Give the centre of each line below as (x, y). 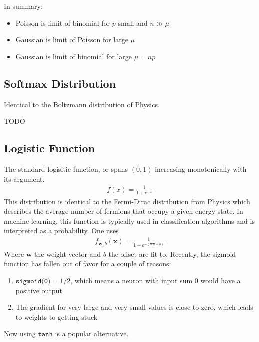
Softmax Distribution (60, 83)
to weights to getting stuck (57, 317)
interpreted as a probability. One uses (61, 231)
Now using (20, 334)
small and (133, 23)
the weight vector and (68, 254)
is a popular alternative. (92, 334)
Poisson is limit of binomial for (63, 23)
